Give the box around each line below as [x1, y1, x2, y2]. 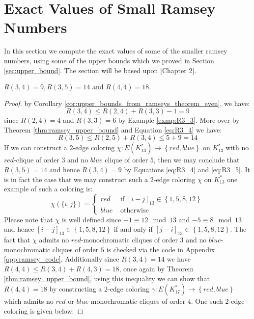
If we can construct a [4, 142, 67, 153]
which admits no [4, 296, 54, 306]
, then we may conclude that [153, 155, 240, 165]
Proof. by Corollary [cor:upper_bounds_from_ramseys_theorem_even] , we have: [4, 98, 250, 108]
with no [226, 142, 249, 153]
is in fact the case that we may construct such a [4, 174, 148, 184]
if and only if [113, 224, 153, 234]
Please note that [4, 214, 53, 224]
